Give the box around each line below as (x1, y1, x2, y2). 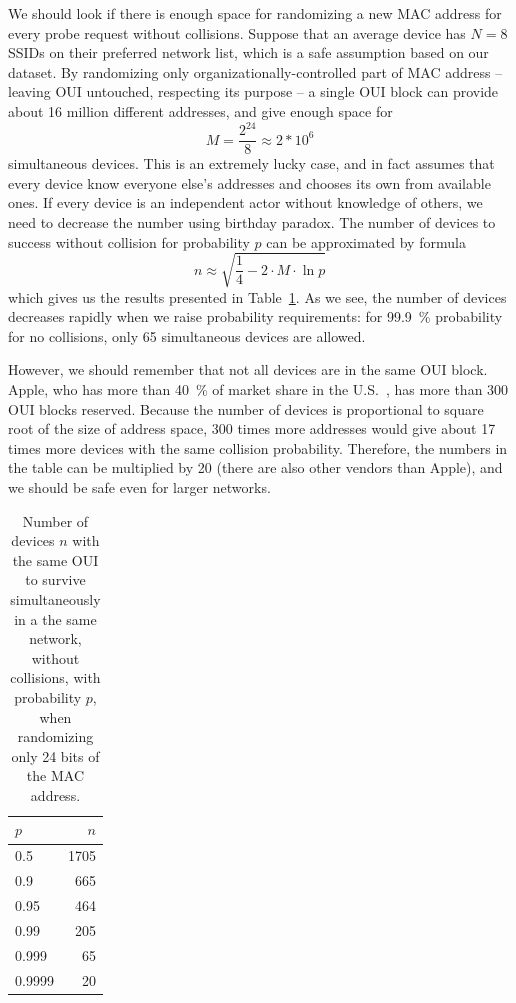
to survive (25, 569, 86, 590)
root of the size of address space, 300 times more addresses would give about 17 (8, 418, 496, 439)
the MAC (26, 765, 85, 786)
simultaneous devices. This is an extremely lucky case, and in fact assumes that (8, 153, 495, 174)
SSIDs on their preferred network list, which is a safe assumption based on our (8, 42, 489, 63)
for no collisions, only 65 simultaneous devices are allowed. (8, 325, 366, 346)
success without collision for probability (8, 231, 250, 252)
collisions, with (10, 667, 101, 688)
